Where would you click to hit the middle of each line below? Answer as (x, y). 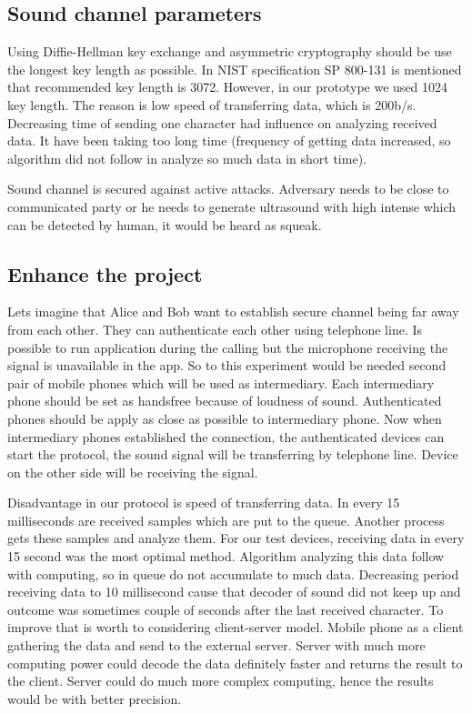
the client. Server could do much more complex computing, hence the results (221, 681)
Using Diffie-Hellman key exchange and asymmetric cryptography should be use (230, 51)
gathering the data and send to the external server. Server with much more (216, 645)
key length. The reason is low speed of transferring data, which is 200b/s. (212, 104)
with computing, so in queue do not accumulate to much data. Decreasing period (233, 573)
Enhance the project (105, 273)
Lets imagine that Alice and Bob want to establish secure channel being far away (233, 312)
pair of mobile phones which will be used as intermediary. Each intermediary (221, 382)
